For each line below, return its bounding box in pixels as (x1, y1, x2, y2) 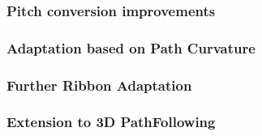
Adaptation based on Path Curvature (6, 37, 256, 57)
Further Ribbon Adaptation (6, 74, 192, 95)
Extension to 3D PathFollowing (6, 112, 216, 132)
